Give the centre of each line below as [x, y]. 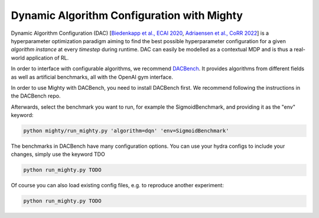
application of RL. [47, 58]
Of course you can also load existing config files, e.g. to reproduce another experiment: [117, 186]
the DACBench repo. [36, 96]
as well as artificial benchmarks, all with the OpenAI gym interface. [92, 77]
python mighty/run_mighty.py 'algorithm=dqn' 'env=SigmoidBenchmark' [126, 131]
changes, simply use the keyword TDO [58, 154]
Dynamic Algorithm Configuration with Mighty [127, 15]
